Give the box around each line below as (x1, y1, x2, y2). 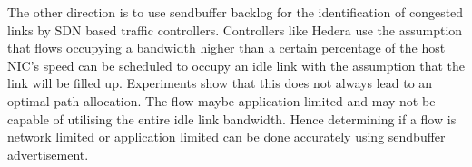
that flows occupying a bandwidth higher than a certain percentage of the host (7, 38, 446, 57)
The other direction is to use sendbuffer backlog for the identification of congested (7, 3, 464, 21)
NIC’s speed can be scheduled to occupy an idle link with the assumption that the (7, 55, 465, 74)
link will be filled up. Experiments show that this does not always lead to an (7, 74, 433, 93)
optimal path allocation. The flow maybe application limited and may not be (7, 91, 436, 110)
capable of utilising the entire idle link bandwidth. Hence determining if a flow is (7, 109, 457, 128)
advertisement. (7, 144, 89, 163)
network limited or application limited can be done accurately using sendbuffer (7, 127, 446, 146)
